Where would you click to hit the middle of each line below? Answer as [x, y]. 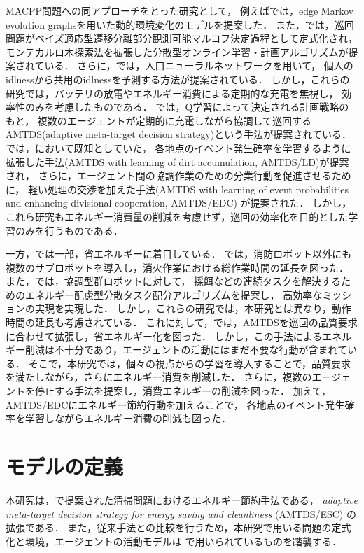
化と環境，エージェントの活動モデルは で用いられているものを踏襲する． [174, 541]
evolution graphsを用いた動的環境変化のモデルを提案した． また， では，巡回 [180, 24]
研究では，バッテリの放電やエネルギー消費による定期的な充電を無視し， [172, 93]
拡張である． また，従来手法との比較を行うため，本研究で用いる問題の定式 [178, 527]
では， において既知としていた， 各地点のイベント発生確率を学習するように [178, 147]
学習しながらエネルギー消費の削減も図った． [128, 418]
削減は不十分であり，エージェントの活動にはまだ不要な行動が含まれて [186, 350]
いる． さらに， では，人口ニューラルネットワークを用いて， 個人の [199, 65]
